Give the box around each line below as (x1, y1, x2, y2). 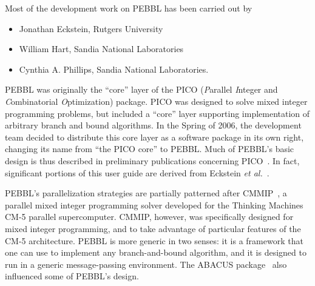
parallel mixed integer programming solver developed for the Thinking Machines (5, 198, 303, 211)
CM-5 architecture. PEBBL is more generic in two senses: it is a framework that (5, 234, 303, 247)
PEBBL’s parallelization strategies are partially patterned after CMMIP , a (5, 187, 287, 199)
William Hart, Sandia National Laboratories (19, 42, 184, 55)
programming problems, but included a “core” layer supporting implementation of (5, 107, 310, 119)
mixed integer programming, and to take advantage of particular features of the (5, 222, 301, 234)
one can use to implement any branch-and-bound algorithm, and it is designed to (5, 246, 307, 259)
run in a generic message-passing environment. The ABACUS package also (5, 258, 287, 270)
